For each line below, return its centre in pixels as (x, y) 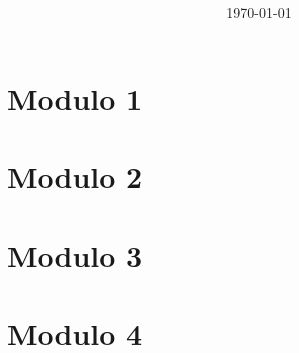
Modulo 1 (75, 97)
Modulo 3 (75, 254)
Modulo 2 (75, 176)
